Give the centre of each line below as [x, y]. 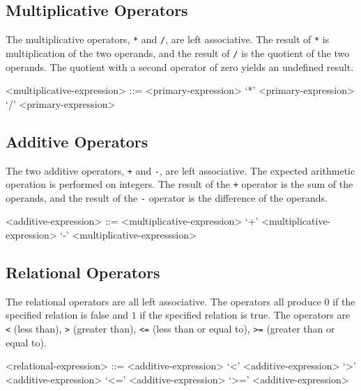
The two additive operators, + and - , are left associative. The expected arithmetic [180, 170]
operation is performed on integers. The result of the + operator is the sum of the [179, 184]
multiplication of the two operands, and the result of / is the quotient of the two [178, 53]
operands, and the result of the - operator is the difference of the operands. [167, 197]
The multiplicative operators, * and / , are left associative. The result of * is [168, 39]
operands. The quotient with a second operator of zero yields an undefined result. [180, 66]
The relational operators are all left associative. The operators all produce [163, 301]
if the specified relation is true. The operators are [245, 315]
